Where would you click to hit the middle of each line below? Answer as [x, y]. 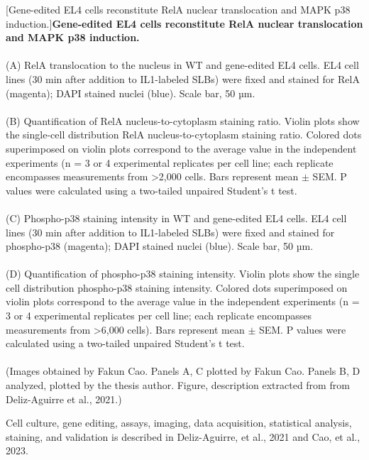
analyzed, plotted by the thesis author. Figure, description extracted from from [178, 385]
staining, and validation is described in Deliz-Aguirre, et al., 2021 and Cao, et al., [183, 436]
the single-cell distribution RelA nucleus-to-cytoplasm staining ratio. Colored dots [184, 135]
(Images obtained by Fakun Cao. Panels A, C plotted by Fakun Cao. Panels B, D [183, 371]
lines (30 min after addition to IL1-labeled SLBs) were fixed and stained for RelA [183, 78]
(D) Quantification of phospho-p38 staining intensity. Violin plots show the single [183, 274]
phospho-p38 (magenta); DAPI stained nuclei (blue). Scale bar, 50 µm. [160, 246]
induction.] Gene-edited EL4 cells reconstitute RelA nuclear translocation [184, 23]
